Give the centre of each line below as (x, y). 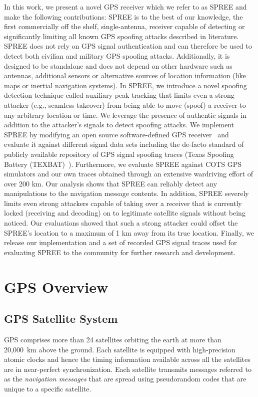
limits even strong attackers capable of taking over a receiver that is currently (123, 203)
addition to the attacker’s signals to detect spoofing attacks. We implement (119, 125)
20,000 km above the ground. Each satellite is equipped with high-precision (120, 349)
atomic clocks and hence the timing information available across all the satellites (127, 359)
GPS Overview (56, 286)
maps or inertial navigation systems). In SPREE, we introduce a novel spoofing (125, 85)
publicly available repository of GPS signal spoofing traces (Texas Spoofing (119, 154)
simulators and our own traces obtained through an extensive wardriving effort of (128, 174)
